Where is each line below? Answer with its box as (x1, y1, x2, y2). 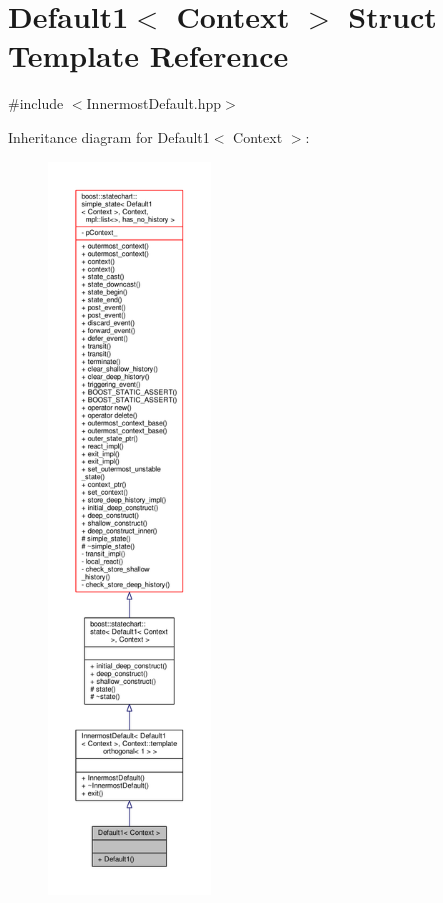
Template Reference (8, 35, 289, 76)
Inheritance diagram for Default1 (8, 126, 210, 147)
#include (8, 93, 64, 114)
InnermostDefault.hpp (86, 93, 222, 114)
